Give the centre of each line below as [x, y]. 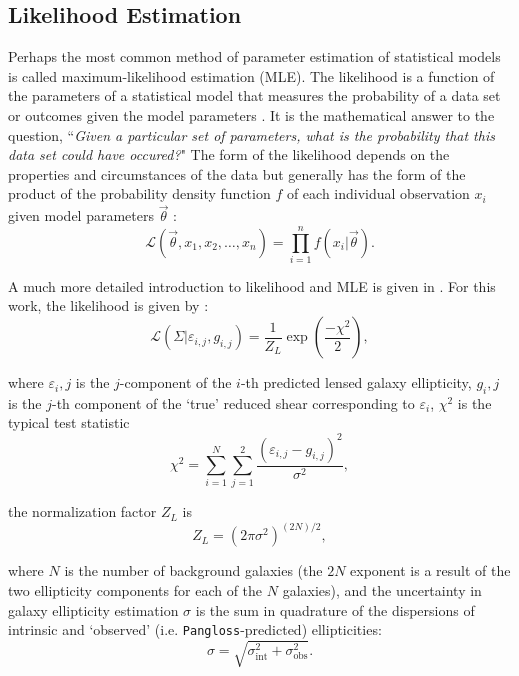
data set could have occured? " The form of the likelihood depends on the [229, 154]
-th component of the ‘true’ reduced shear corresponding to [233, 402]
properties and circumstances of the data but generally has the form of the [237, 173]
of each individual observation [378, 193]
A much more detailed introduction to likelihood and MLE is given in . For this [252, 285]
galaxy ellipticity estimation [93, 609]
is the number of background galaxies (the [193, 570]
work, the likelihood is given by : [108, 305]
